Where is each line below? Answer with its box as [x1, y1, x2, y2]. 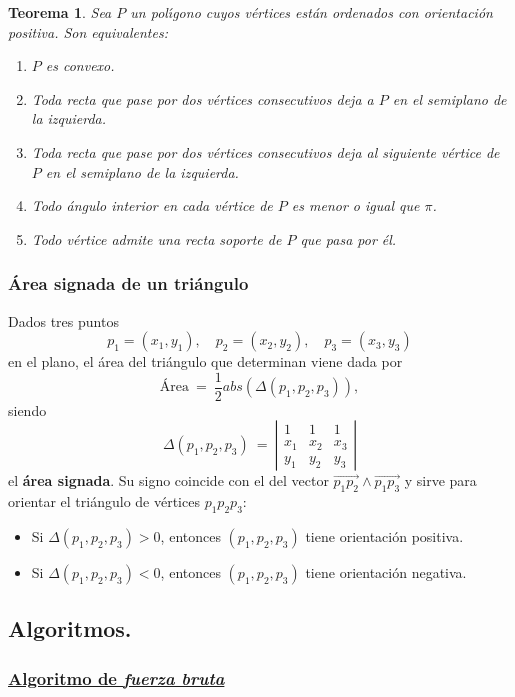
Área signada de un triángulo [8, 271, 249, 296]
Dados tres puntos [8, 310, 119, 331]
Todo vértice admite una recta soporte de [31, 228, 282, 249]
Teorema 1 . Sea [8, 2, 112, 22]
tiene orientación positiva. [305, 526, 464, 546]
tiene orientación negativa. [305, 562, 467, 582]
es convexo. [45, 55, 115, 76]
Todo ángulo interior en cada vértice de [31, 195, 273, 216]
